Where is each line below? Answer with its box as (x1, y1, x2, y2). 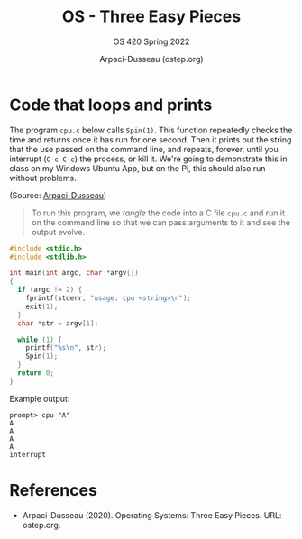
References (9, 480, 97, 500)
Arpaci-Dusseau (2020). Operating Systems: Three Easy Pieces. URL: (22, 509, 282, 520)
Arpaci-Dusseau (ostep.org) (98, 53, 205, 64)
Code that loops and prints (9, 95, 213, 114)
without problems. (9, 172, 77, 183)
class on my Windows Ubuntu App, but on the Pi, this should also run (9, 162, 266, 173)
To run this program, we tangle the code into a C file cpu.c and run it (31, 207, 286, 218)
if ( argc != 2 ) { (17, 286, 83, 295)
